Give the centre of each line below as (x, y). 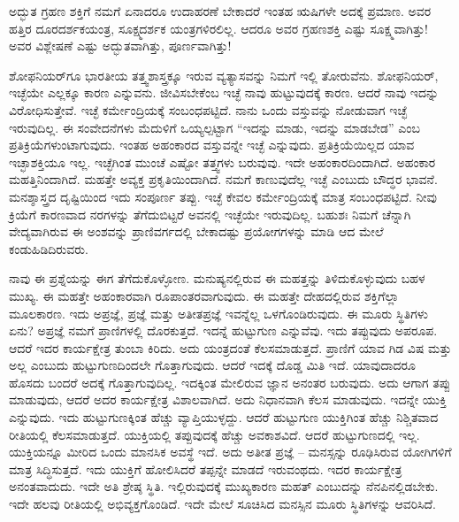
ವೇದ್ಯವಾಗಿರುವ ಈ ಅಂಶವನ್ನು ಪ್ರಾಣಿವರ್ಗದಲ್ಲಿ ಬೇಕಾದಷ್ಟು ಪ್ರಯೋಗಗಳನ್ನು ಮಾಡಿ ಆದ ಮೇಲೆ (196, 231)
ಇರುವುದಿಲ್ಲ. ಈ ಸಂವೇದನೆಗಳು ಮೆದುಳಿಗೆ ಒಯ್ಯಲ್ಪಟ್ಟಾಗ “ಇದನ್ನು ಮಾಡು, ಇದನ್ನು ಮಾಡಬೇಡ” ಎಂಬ (214, 127)
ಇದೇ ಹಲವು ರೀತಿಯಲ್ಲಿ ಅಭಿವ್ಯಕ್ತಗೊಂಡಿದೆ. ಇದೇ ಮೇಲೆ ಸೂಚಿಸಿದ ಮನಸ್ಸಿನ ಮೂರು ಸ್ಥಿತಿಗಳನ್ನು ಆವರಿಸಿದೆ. (222, 504)
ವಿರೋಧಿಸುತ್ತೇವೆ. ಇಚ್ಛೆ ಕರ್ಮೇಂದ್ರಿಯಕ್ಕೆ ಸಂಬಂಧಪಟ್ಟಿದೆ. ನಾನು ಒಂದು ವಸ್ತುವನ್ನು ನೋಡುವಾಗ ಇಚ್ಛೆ (208, 109)
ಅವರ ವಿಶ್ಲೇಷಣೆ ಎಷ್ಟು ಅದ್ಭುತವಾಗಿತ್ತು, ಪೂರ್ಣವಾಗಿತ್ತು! (120, 46)
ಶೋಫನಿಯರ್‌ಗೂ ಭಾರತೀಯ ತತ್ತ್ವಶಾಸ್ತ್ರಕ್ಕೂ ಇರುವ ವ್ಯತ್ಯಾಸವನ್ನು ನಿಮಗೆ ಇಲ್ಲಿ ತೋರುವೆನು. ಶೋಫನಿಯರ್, (224, 75)
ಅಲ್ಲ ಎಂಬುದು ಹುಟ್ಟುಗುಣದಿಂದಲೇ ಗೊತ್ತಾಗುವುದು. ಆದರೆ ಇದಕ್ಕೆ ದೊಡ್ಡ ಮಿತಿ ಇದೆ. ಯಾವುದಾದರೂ (212, 365)
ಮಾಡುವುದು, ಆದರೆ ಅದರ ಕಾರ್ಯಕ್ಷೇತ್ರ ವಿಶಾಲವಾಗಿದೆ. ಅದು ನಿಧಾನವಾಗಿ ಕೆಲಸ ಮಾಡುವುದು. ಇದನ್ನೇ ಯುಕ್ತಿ (228, 399)
